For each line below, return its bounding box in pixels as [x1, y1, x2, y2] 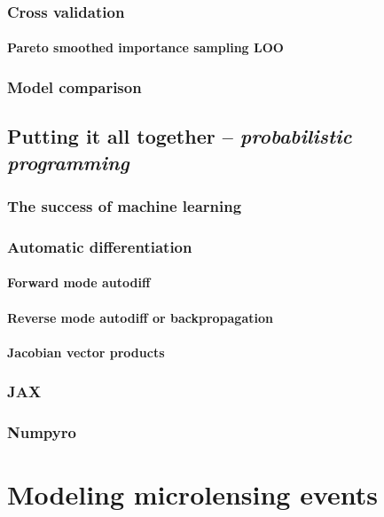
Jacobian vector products [7, 342, 165, 361]
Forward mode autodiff [7, 273, 151, 292]
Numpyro [7, 421, 76, 443]
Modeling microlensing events [7, 476, 379, 513]
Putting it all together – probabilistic [7, 122, 352, 150]
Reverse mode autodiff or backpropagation [7, 308, 273, 326]
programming [7, 148, 129, 176]
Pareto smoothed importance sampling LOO [7, 38, 284, 57]
